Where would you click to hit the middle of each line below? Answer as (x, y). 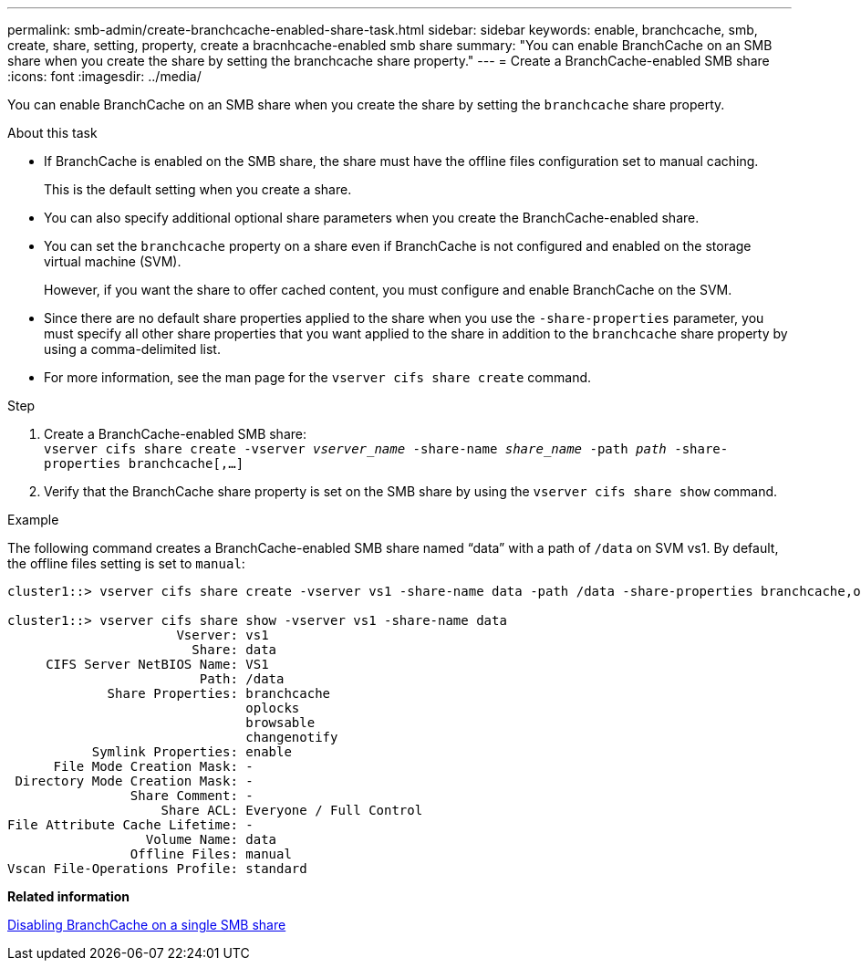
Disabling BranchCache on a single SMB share (147, 925)
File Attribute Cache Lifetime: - (130, 825)
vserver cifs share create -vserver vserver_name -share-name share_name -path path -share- (386, 449)
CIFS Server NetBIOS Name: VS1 (157, 664)
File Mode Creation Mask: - (153, 766)
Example (33, 520)
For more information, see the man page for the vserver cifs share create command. (318, 377)
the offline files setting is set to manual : (126, 563)
